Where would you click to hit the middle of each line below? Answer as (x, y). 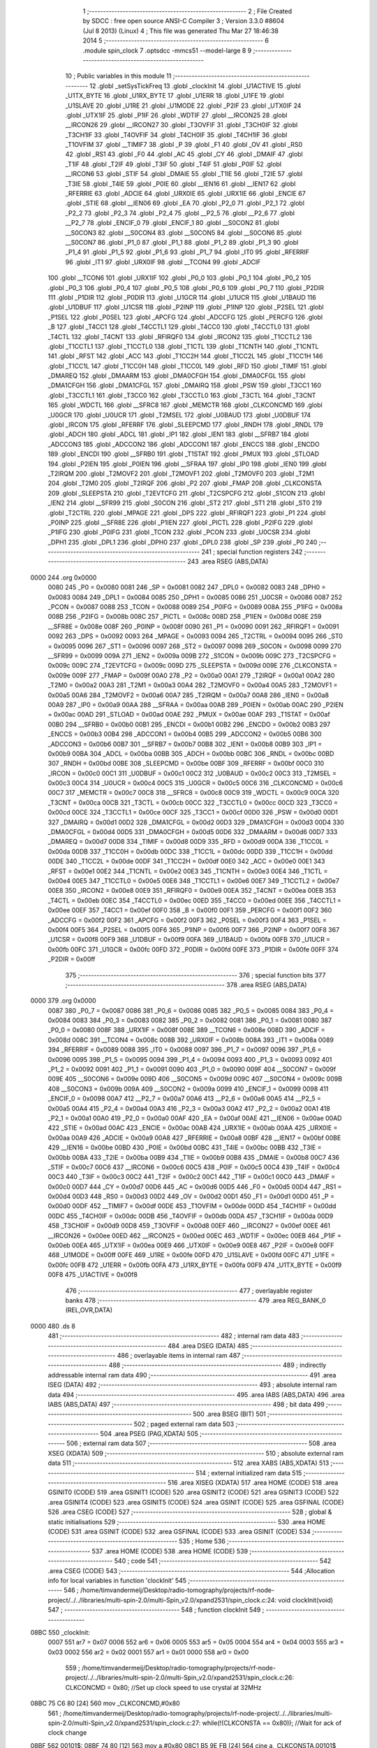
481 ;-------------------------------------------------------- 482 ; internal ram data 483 (174, 1336)
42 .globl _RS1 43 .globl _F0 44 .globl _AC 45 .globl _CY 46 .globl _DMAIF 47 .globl (184, 155)
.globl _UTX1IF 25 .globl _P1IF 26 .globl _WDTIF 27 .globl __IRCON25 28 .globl (176, 115)
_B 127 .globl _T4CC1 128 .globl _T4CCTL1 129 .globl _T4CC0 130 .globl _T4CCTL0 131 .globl (179, 327)
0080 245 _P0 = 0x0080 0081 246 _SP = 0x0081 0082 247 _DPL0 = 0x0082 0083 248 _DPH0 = (187, 587)
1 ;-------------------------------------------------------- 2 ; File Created (187, 11)
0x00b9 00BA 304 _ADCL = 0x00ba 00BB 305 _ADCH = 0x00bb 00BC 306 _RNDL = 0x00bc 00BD (191, 753)
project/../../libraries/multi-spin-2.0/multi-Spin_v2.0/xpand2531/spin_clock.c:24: (162, 1600)
